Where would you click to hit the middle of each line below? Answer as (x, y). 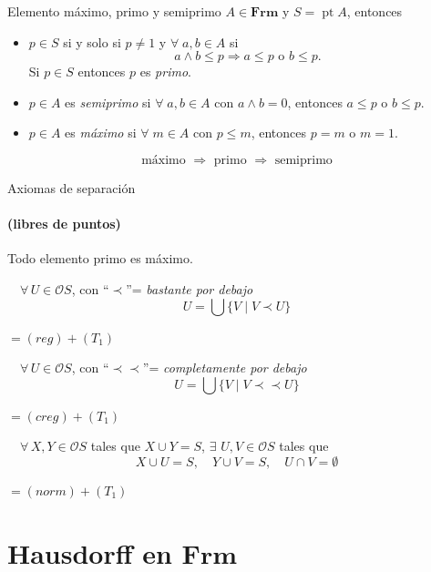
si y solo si (92, 41)
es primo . (165, 71)
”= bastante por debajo (190, 288)
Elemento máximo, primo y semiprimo (114, 11)
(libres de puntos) (64, 224)
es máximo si (101, 133)
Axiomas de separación (72, 187)
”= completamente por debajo (225, 368)
